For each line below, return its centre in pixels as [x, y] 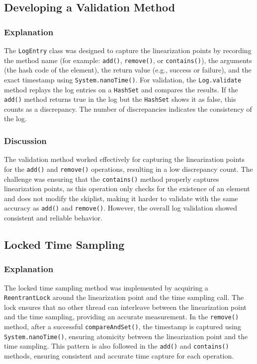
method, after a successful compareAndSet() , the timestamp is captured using [123, 327]
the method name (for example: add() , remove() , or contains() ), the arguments [128, 60]
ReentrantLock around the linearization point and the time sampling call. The [124, 297]
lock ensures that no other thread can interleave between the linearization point [126, 307]
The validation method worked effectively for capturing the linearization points [125, 159]
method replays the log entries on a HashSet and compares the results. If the [121, 89]
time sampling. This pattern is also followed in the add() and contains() [117, 346]
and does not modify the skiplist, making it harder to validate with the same [121, 198]
